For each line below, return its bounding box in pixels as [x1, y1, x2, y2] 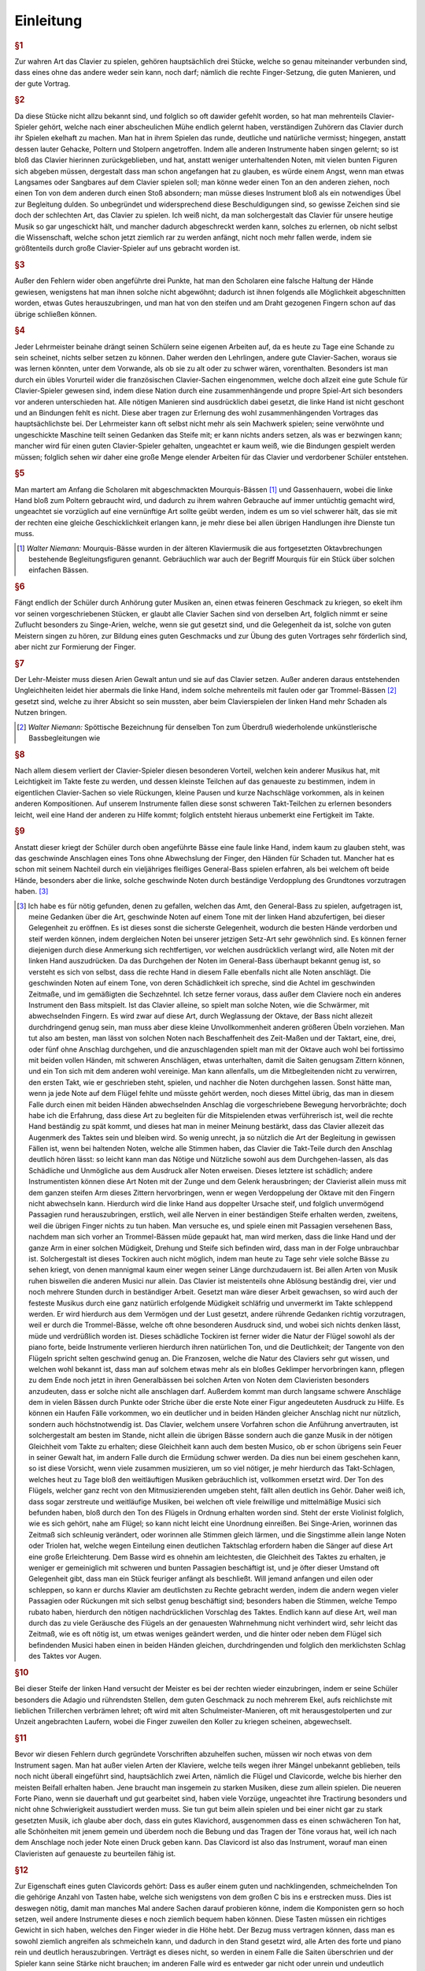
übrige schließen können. [14, 309, 98, 319]
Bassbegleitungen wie [28, 733, 101, 743]
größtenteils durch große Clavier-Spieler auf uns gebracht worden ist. [14, 244, 241, 253]
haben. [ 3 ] [14, 887, 49, 896]
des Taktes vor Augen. [28, 1652, 102, 1661]
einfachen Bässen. [28, 565, 89, 575]
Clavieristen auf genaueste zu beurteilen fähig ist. [14, 1849, 176, 1858]
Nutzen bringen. [14, 708, 67, 717]
